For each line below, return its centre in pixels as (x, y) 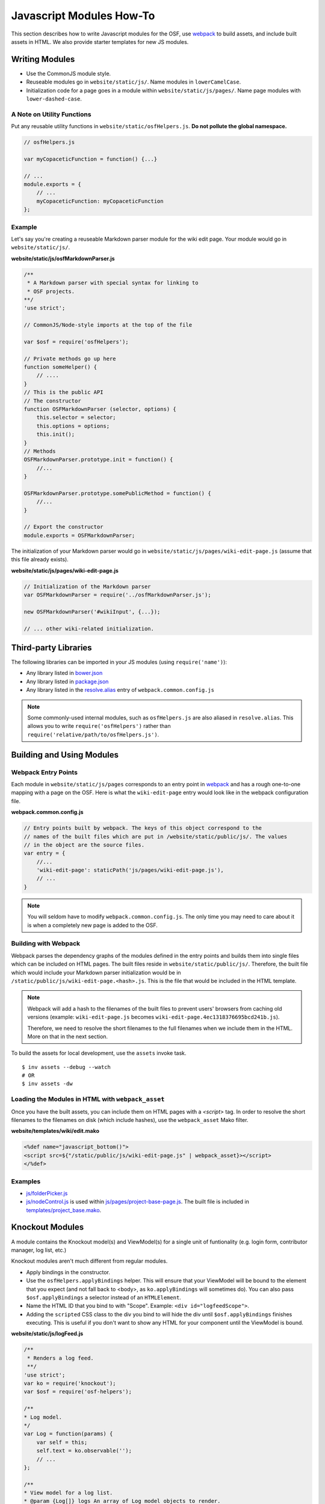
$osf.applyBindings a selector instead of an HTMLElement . (104, 1297)
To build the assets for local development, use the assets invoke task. (99, 1053)
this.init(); (56, 434)
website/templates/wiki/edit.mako (55, 1131)
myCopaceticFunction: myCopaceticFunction (100, 201)
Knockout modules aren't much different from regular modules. (89, 1261)
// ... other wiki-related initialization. (89, 628)
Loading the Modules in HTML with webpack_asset (88, 1099)
